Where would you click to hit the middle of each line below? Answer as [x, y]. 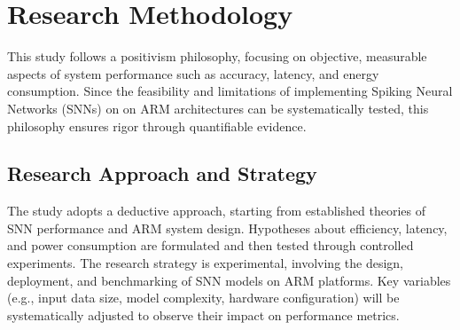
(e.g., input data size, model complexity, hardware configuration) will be [203, 298]
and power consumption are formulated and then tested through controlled [211, 245]
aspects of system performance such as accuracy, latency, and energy [193, 73]
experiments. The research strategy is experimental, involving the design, [206, 263]
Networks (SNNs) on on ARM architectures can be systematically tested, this [218, 108]
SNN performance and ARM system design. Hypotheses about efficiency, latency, [227, 228]
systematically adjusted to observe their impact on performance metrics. [203, 314]
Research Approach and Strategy [162, 173]
